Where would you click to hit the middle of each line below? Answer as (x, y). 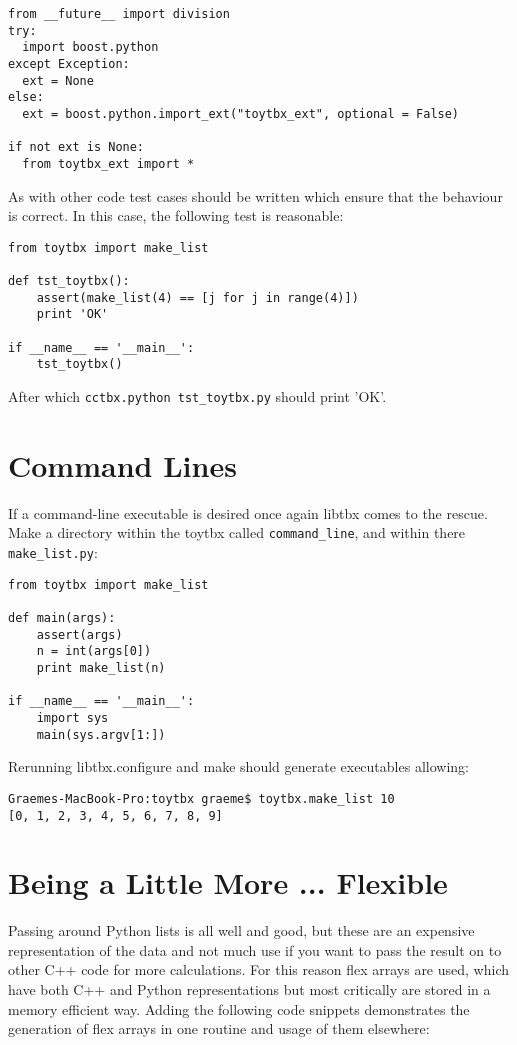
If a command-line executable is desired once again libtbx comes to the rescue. (248, 512)
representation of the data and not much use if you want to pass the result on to (255, 949)
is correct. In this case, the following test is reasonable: (176, 215)
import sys (72, 717)
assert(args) (79, 634)
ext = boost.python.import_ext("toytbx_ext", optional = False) (241, 113)
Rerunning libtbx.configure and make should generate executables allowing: (238, 766)
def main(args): (62, 618)
